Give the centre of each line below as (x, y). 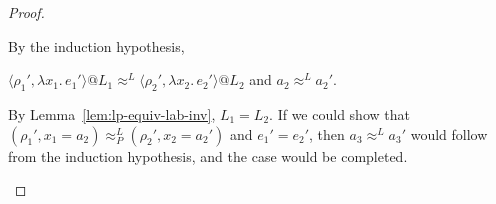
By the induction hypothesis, (96, 45)
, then (327, 133)
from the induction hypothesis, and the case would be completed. (208, 155)
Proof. (26, 12)
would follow (449, 133)
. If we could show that (339, 113)
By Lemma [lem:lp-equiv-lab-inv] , (112, 113)
